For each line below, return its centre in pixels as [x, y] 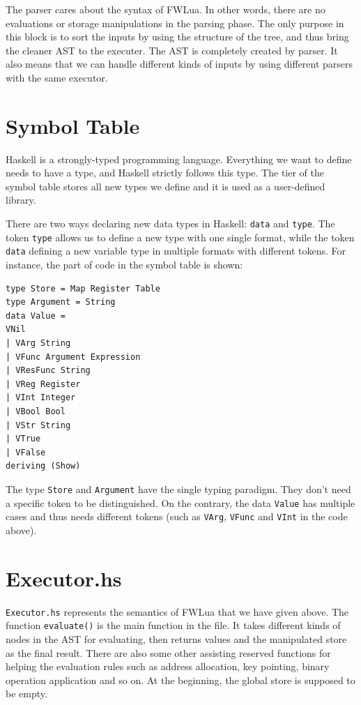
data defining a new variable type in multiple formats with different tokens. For [176, 251]
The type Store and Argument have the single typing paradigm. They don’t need [178, 488]
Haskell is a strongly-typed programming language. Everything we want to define [179, 159]
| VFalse [26, 452]
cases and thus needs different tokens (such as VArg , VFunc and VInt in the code [177, 516]
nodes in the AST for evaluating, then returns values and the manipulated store [176, 638]
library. [21, 200]
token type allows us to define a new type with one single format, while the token [180, 237]
